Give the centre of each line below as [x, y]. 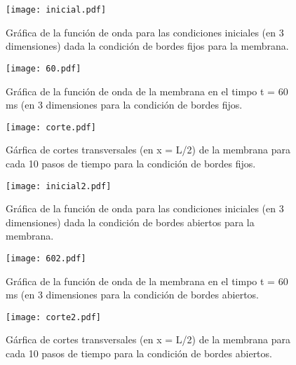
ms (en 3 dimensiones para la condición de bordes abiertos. [132, 295]
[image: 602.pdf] [46, 258]
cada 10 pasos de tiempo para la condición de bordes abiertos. [139, 353]
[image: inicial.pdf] [56, 10]
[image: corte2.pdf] [54, 317]
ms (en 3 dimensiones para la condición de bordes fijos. [124, 105]
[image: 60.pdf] [43, 68]
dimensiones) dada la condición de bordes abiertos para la [130, 222]
